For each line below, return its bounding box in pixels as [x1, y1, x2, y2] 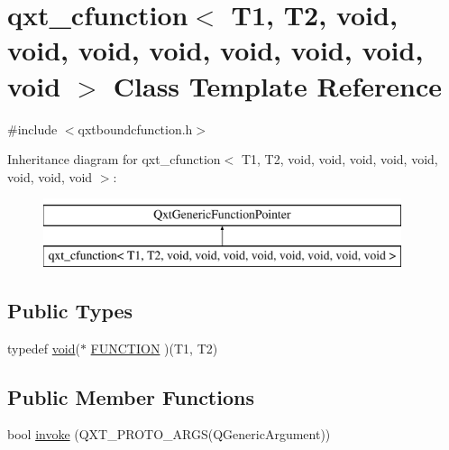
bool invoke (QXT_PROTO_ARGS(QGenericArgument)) [7, 425, 331, 444]
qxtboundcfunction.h [78, 119, 193, 138]
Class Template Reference [113, 67, 443, 104]
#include [7, 119, 58, 138]
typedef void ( [7, 338, 80, 357]
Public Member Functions [7, 382, 254, 410]
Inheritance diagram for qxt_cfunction [7, 150, 221, 169]
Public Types [7, 296, 133, 324]
